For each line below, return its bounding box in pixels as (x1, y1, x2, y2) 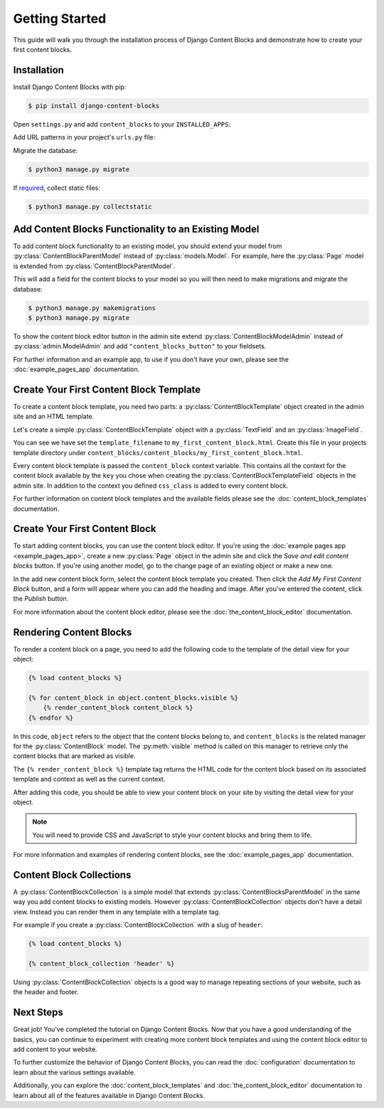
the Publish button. (13, 595, 69, 603)
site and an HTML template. (13, 412, 95, 421)
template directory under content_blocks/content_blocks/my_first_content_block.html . (13, 448, 304, 457)
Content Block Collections (13, 868, 132, 881)
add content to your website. (13, 1045, 97, 1054)
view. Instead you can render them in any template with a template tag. (13, 907, 220, 916)
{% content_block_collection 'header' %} (28, 960, 175, 967)
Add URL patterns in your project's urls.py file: (13, 133, 156, 142)
